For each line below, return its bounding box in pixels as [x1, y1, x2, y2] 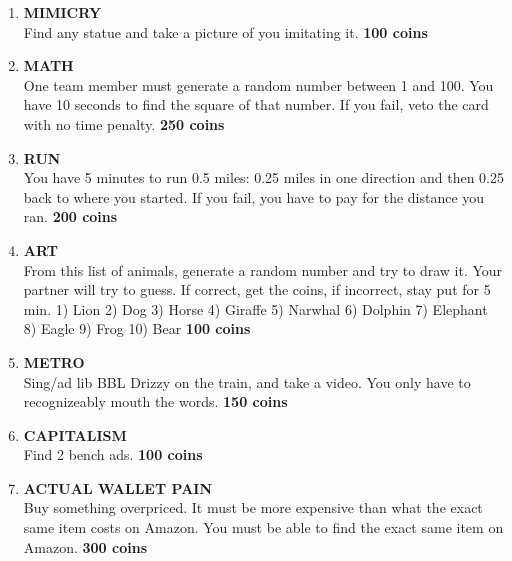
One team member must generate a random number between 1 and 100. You [23, 74, 494, 95]
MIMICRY [23, 2, 102, 22]
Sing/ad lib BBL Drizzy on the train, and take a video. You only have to [23, 371, 471, 392]
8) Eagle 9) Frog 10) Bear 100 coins [23, 318, 251, 339]
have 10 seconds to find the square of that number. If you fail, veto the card [23, 94, 489, 115]
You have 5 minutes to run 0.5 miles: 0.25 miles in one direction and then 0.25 [23, 167, 504, 188]
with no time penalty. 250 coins [23, 113, 225, 134]
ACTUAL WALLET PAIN [23, 477, 213, 498]
